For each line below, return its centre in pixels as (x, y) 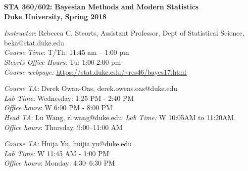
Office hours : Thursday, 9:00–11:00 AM (63, 127)
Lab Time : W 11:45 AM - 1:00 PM (57, 153)
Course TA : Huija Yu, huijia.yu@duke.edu (68, 144)
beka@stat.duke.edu (34, 42)
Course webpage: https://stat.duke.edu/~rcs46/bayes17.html (96, 71)
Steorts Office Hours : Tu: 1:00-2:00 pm (63, 62)
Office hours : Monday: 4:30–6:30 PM (60, 163)
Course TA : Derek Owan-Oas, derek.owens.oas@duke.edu (91, 88)
